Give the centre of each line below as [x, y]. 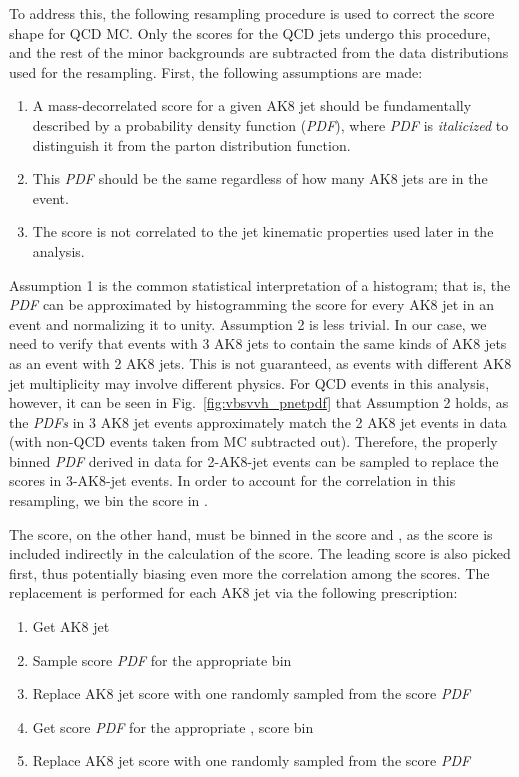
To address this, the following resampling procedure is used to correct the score [252, 13]
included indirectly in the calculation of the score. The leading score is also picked [260, 553]
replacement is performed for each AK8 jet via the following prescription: [233, 592]
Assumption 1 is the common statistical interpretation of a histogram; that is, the [260, 284]
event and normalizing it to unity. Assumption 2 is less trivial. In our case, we [248, 323]
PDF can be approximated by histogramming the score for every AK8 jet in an [251, 304]
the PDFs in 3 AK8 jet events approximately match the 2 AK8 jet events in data [258, 421]
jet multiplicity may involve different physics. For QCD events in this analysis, [249, 382]
